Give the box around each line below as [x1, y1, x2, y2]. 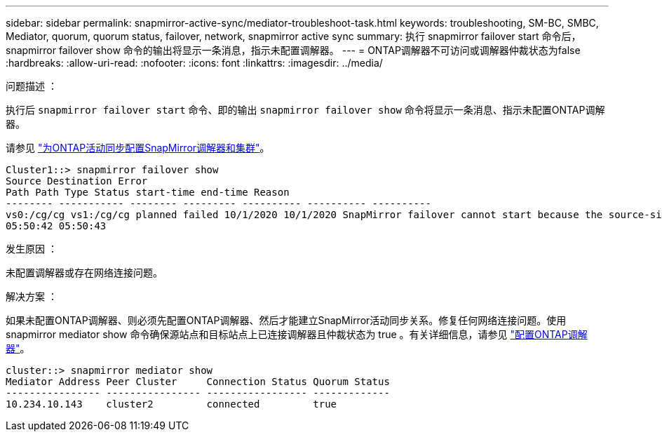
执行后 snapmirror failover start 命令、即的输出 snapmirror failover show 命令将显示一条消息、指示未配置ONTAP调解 [6, 104, 605, 116]
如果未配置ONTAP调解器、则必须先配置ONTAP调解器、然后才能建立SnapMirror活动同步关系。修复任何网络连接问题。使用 [6, 314, 567, 326]
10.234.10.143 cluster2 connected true [6, 398, 337, 410]
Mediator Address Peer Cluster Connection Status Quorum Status [6, 376, 390, 387]
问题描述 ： [6, 80, 58, 92]
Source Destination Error [6, 175, 148, 187]
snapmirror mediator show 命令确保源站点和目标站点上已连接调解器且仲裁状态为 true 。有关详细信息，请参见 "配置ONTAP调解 [6, 328, 588, 340]
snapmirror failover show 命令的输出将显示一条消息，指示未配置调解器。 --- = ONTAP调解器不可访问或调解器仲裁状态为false [6, 44, 581, 56]
